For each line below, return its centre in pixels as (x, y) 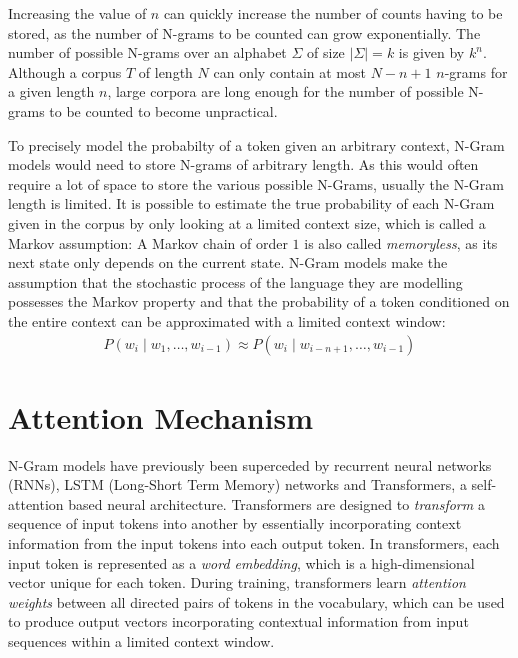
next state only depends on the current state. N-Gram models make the (228, 262)
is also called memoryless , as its (401, 242)
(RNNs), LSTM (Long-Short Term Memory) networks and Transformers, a (237, 484)
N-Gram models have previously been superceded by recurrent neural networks (250, 464)
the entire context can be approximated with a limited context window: (227, 320)
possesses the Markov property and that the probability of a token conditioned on (259, 301)
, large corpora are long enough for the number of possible (285, 91)
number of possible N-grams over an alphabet (147, 52)
